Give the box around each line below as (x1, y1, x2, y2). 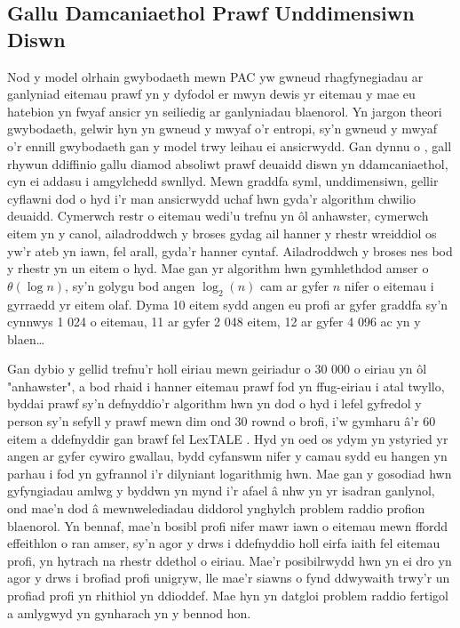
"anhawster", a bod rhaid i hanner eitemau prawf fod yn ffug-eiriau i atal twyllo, (7, 376, 445, 395)
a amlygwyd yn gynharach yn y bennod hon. (7, 603, 251, 622)
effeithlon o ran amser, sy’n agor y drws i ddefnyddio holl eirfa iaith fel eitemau (7, 534, 440, 552)
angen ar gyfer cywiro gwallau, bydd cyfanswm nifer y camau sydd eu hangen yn (7, 447, 448, 465)
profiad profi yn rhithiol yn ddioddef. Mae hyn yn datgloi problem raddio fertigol (7, 586, 448, 605)
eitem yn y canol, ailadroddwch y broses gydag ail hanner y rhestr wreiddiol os (7, 223, 437, 242)
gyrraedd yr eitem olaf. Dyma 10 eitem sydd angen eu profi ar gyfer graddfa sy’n (7, 294, 448, 313)
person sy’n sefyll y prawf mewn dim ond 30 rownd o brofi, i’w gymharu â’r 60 (7, 412, 436, 431)
